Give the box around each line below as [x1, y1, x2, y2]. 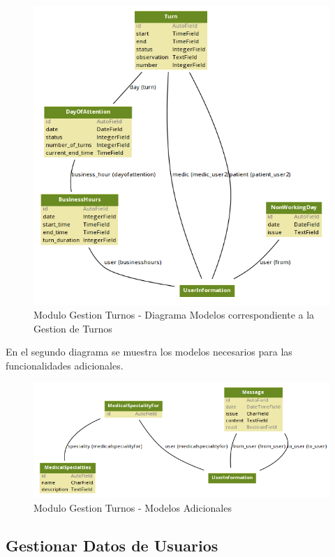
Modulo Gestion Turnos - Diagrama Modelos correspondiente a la [33, 307, 315, 322]
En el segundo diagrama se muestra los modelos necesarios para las [6, 344, 292, 359]
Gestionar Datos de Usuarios [6, 534, 218, 556]
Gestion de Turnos [33, 321, 112, 335]
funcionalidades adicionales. [6, 358, 124, 372]
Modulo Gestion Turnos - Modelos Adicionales [33, 500, 232, 514]
